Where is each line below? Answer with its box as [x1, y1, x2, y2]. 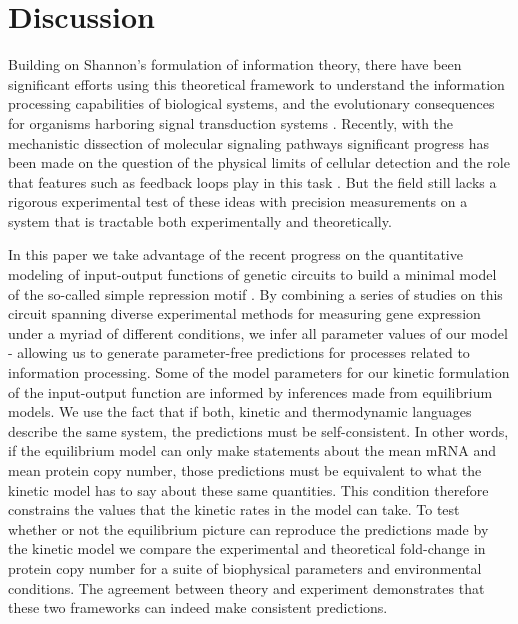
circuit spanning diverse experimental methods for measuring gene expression [8, 303, 481, 324]
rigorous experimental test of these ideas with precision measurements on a [8, 191, 468, 212]
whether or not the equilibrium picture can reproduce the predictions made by [8, 518, 489, 539]
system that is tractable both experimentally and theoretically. [8, 210, 392, 231]
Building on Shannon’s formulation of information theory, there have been [8, 54, 462, 75]
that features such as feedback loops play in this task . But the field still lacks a [8, 171, 497, 192]
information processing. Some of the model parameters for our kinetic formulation [8, 362, 510, 383]
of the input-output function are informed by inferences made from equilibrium [8, 381, 493, 402]
